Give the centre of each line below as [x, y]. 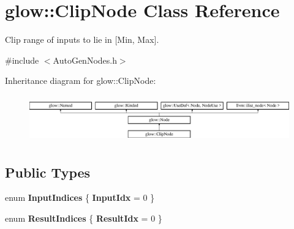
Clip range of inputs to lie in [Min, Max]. [82, 39]
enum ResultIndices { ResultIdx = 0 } [84, 218]
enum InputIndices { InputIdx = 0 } [80, 197]
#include [22, 60]
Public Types [48, 172]
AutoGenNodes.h [85, 60]
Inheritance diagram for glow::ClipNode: [81, 81]
